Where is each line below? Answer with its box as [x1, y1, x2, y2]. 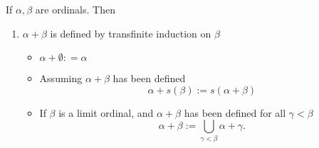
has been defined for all [184, 105, 286, 120]
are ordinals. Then [35, 2, 115, 16]
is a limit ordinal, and [58, 105, 154, 120]
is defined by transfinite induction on [50, 25, 211, 40]
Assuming [39, 71, 83, 86]
